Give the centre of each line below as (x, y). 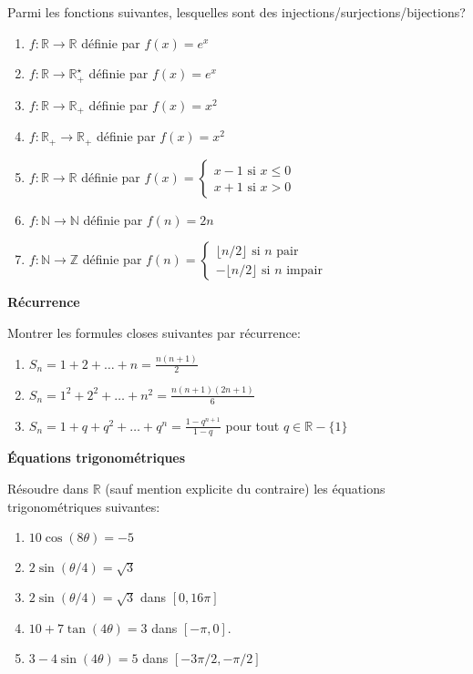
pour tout (252, 425)
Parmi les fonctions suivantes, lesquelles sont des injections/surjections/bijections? (236, 12)
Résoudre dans (48, 489)
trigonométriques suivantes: (84, 506)
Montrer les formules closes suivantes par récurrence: (154, 332)
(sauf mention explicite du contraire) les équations (245, 489)
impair (304, 270)
